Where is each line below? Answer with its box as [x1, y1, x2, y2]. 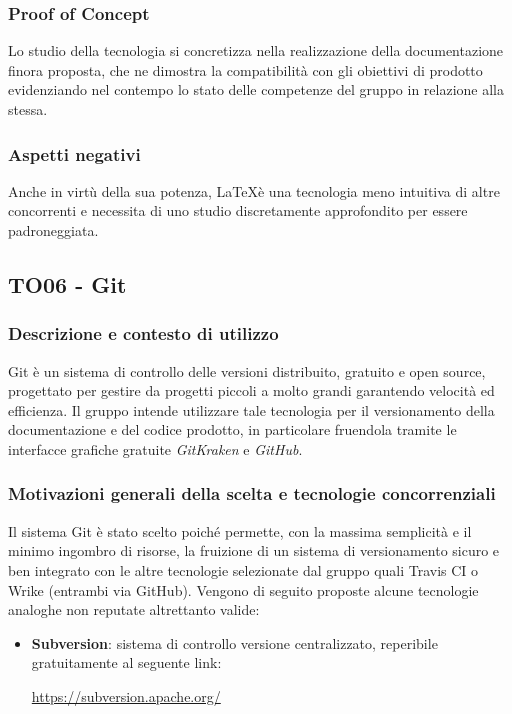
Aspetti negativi [8, 141, 141, 166]
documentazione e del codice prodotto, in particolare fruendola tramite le [8, 419, 457, 440]
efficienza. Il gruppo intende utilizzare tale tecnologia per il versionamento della [8, 399, 495, 420]
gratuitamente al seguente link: [31, 652, 222, 673]
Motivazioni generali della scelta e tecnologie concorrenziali [8, 481, 496, 506]
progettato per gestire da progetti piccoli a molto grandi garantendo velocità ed [8, 380, 495, 401]
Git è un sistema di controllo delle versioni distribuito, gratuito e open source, [8, 360, 486, 381]
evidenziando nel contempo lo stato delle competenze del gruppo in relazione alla [8, 79, 504, 100]
